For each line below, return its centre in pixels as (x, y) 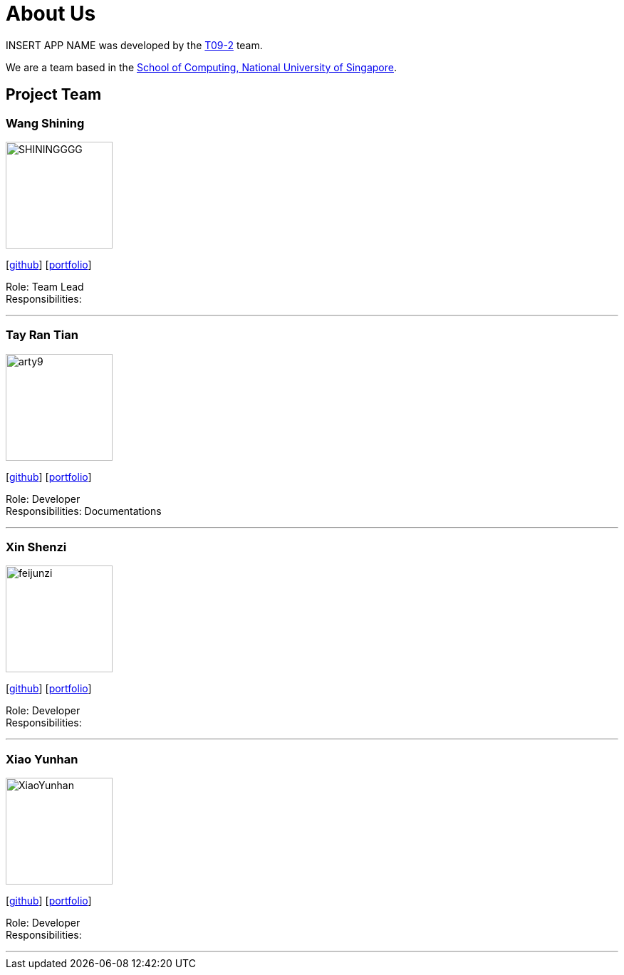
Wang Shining (45, 123)
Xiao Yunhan (42, 759)
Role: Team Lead (45, 286)
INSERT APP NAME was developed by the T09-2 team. (134, 45)
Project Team (54, 95)
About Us (51, 14)
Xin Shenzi (36, 547)
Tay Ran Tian (42, 335)
